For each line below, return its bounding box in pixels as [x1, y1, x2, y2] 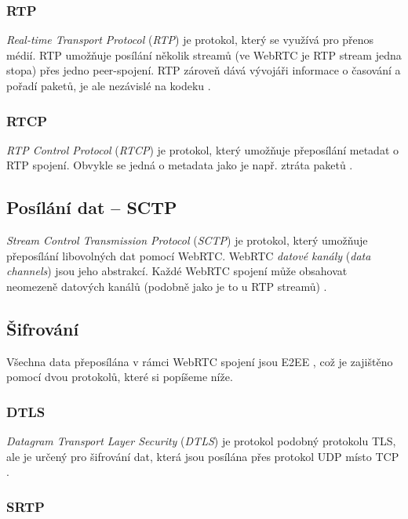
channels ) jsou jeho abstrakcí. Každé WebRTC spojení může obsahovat [6, 263, 348, 279]
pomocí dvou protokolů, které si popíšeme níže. [6, 368, 233, 385]
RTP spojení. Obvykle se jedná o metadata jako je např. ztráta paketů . [6, 157, 353, 173]
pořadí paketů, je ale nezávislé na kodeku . [6, 78, 211, 93]
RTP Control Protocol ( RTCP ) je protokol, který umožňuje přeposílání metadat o [6, 141, 399, 158]
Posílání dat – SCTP [6, 195, 177, 220]
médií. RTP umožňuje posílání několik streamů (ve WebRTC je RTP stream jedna [6, 46, 402, 63]
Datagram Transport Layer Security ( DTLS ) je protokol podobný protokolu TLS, [6, 433, 396, 449]
